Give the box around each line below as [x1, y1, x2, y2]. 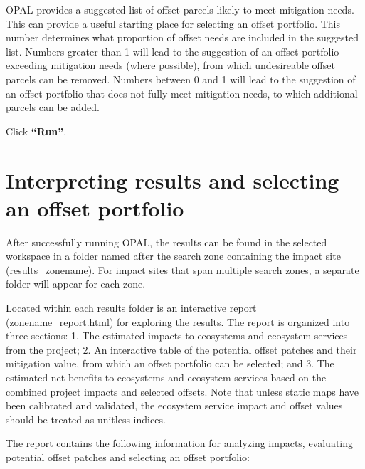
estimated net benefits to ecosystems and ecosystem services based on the [6, 370, 327, 384]
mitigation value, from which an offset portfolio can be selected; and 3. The [6, 356, 334, 371]
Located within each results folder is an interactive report [6, 300, 257, 315]
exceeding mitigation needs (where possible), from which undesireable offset [6, 58, 335, 73]
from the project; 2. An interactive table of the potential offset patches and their [6, 342, 357, 357]
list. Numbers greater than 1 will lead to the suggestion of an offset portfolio [6, 43, 339, 58]
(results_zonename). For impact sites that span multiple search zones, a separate [6, 262, 359, 277]
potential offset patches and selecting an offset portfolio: [6, 449, 250, 464]
